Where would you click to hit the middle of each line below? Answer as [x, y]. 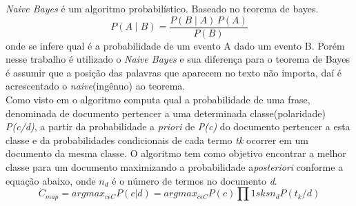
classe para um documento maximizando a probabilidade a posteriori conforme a [175, 167]
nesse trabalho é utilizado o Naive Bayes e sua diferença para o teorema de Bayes [178, 59]
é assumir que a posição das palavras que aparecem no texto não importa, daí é [174, 72]
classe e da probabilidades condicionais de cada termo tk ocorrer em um [157, 140]
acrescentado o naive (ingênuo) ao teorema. [96, 86]
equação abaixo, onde [51, 180]
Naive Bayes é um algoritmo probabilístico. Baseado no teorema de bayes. [162, 8]
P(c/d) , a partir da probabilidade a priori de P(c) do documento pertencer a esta [178, 126]
